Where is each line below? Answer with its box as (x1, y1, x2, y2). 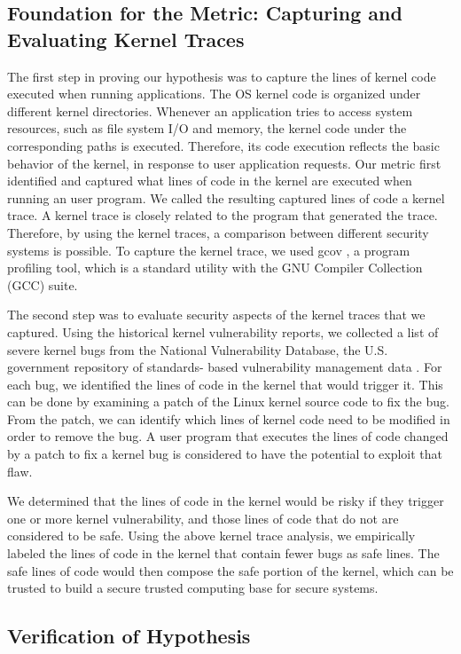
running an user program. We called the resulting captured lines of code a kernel (7, 188, 445, 207)
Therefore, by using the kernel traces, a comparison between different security (7, 223, 429, 241)
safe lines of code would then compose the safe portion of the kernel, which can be (7, 561, 454, 579)
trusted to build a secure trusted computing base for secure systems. (7, 579, 379, 597)
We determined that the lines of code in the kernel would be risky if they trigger (7, 492, 444, 510)
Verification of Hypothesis (7, 622, 251, 650)
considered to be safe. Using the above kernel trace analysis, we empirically (7, 526, 416, 545)
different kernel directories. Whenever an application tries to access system (7, 101, 413, 120)
